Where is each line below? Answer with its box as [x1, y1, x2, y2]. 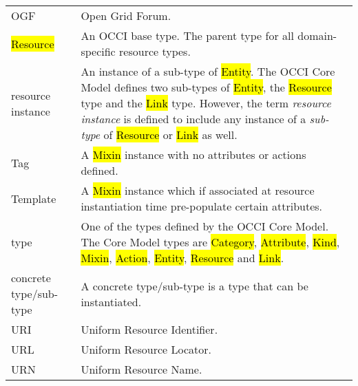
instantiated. [81, 293, 142, 310]
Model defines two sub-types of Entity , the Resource [81, 79, 332, 95]
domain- [297, 28, 337, 43]
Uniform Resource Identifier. [81, 321, 218, 337]
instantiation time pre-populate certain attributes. [81, 198, 322, 214]
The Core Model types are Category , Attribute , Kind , [81, 234, 340, 250]
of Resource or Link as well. [103, 127, 238, 142]
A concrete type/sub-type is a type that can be [81, 277, 308, 294]
